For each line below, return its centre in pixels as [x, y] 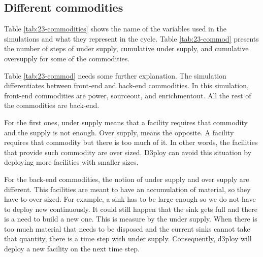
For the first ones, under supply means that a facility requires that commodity [126, 122]
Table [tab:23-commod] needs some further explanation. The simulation [115, 75]
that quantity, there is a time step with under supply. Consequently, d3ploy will [128, 238]
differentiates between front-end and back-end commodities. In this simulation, [126, 85]
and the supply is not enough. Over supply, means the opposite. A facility [119, 132]
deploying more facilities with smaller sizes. [71, 162]
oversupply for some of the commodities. [67, 58]
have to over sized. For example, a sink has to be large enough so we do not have [130, 199]
